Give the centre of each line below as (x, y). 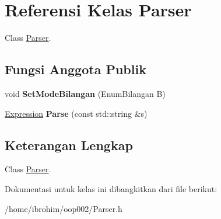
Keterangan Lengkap (69, 145)
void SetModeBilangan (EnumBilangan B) (85, 93)
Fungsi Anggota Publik (76, 69)
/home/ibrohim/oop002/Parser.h (64, 208)
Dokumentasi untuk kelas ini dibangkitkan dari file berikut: (111, 188)
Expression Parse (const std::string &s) (76, 113)
